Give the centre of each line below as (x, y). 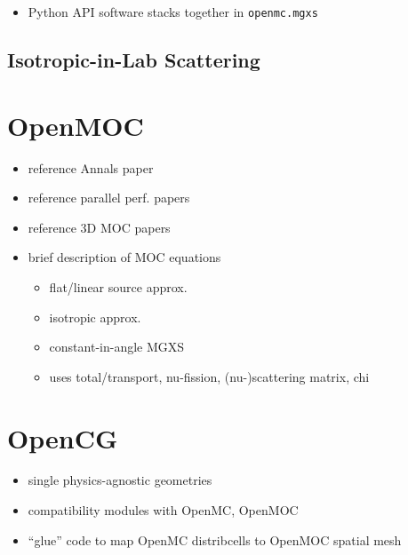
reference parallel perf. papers (109, 198)
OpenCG (63, 437)
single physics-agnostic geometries (120, 480)
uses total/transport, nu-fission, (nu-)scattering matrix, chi (209, 376)
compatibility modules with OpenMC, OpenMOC (163, 510)
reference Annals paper (91, 167)
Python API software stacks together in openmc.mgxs (173, 12)
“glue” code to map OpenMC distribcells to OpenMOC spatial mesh (215, 539)
